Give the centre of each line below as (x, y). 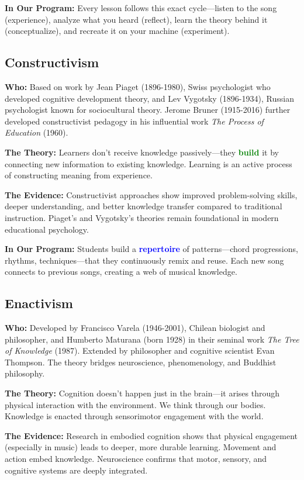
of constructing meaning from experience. (79, 175)
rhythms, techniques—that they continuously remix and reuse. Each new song (144, 260)
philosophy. (25, 373)
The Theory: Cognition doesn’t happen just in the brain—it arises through (142, 393)
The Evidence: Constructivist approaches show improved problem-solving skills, (151, 194)
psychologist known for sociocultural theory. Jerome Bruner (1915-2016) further (148, 110)
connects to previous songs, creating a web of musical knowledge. (121, 272)
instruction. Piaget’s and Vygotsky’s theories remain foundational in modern (142, 217)
